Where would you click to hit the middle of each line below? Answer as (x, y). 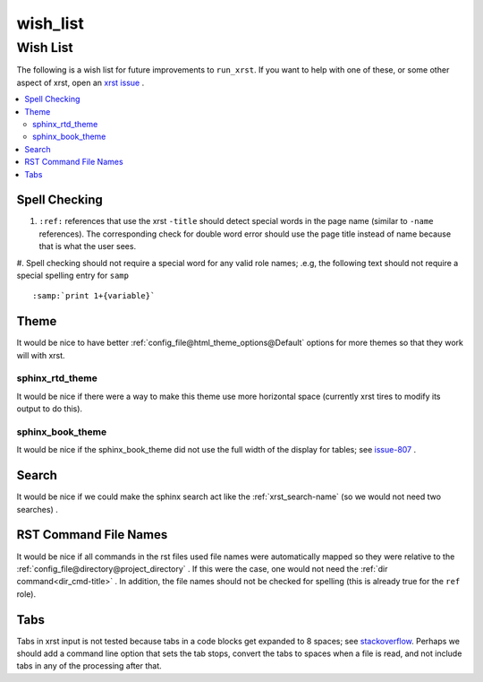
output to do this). (50, 409)
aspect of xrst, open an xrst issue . (80, 82)
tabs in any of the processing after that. (89, 666)
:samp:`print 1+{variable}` (94, 296)
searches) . (37, 509)
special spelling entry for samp (73, 275)
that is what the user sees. (88, 246)
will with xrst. (41, 355)
